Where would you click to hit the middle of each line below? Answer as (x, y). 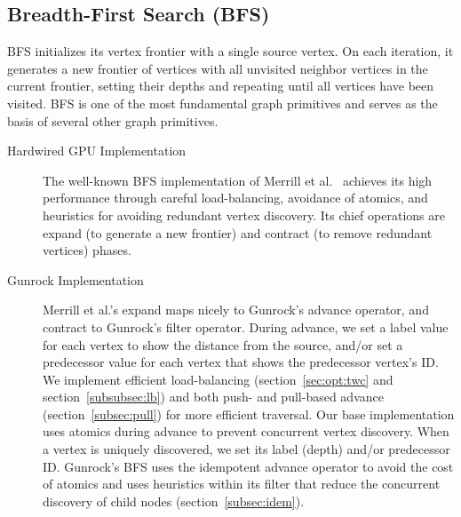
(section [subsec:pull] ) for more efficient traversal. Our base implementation (249, 414)
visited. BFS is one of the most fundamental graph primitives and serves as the (223, 103)
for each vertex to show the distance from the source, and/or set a (223, 344)
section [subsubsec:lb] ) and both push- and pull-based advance (213, 397)
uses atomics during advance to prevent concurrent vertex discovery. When (246, 431)
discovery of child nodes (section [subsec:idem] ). (174, 501)
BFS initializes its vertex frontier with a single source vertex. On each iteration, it (230, 51)
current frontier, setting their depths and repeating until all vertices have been (221, 86)
